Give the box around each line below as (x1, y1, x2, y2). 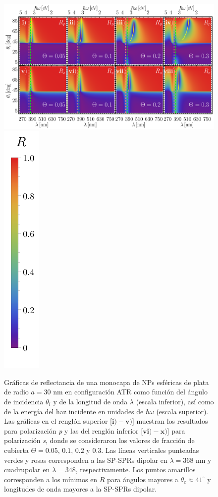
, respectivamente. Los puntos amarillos (75, 464, 196, 475)
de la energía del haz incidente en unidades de (4, 406, 144, 416)
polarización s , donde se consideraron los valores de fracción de (4, 435, 195, 445)
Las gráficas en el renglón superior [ (4, 416, 112, 426)
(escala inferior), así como (136, 396, 214, 406)
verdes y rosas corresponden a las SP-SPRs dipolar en (4, 454, 167, 465)
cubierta (4, 444, 29, 455)
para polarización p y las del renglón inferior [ (4, 425, 143, 436)
